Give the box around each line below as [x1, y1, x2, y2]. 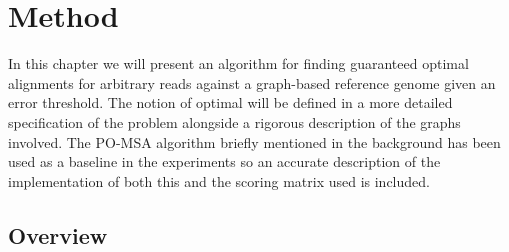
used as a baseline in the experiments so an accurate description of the [8, 151, 441, 172]
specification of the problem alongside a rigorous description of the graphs [8, 111, 461, 132]
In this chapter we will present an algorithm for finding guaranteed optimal [8, 53, 469, 74]
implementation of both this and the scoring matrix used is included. [8, 170, 430, 191]
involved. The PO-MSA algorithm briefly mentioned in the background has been [8, 131, 501, 152]
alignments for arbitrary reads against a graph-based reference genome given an [8, 72, 496, 93]
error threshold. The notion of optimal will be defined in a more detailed [8, 92, 453, 113]
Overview [8, 219, 108, 250]
